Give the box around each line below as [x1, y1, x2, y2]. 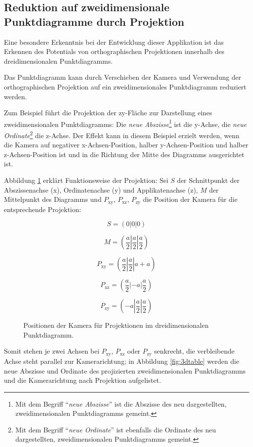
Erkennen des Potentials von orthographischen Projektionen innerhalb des [4, 46, 225, 56]
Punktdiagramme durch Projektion [4, 14, 184, 29]
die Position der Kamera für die [143, 194, 237, 204]
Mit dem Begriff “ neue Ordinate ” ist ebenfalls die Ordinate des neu [15, 424, 216, 434]
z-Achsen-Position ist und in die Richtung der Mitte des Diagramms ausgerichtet [4, 149, 245, 159]
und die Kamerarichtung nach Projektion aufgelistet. [4, 375, 161, 385]
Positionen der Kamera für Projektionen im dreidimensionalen [23, 320, 209, 330]
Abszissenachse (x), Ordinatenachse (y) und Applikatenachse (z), [4, 184, 198, 195]
